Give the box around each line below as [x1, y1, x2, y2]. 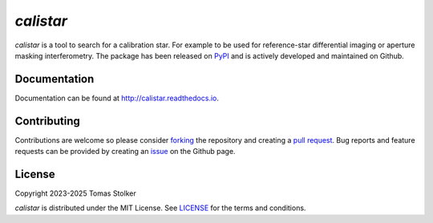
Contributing [14, 114, 80, 128]
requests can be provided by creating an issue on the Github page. [14, 147, 236, 156]
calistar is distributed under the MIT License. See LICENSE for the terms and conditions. [14, 203, 306, 213]
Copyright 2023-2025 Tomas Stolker [14, 189, 136, 198]
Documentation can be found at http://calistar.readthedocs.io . [14, 93, 220, 103]
